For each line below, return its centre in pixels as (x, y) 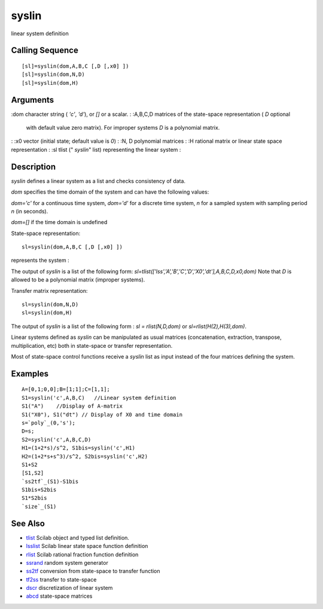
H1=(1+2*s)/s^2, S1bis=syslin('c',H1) (79, 448)
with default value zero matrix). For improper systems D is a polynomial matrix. (123, 128)
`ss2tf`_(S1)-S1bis (50, 481)
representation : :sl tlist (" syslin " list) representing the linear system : (96, 149)
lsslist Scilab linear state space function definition (87, 546)
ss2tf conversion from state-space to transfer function (93, 571)
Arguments (33, 100)
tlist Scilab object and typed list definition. (78, 537)
